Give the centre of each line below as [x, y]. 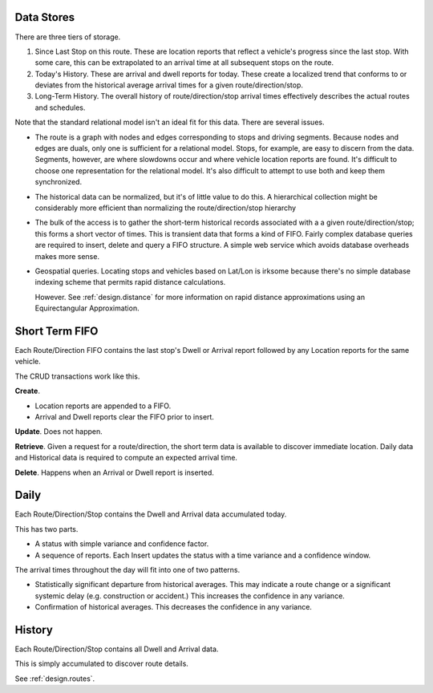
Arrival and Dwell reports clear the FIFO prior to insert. [124, 416]
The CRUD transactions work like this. [77, 376]
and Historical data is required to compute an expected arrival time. [126, 458]
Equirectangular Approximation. [87, 308]
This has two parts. [47, 529]
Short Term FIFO [57, 331]
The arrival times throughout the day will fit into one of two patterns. [127, 570]
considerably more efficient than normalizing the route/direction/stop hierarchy [166, 208]
